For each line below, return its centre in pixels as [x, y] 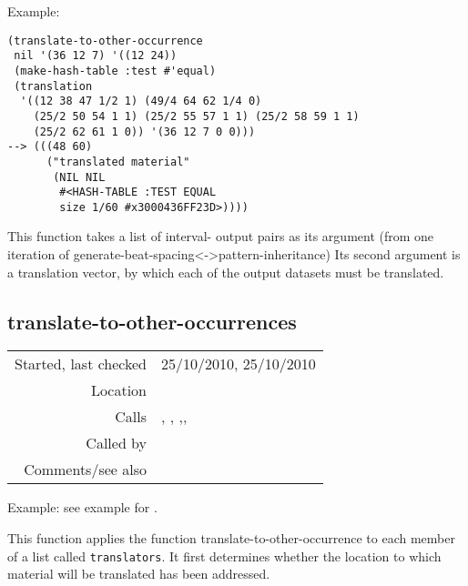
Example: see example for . [82, 507]
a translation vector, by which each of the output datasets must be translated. [226, 272]
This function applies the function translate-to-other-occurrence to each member [231, 538]
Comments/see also [86, 470]
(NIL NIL [79, 177]
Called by [117, 443]
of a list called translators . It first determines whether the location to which [224, 556]
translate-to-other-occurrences [152, 321]
